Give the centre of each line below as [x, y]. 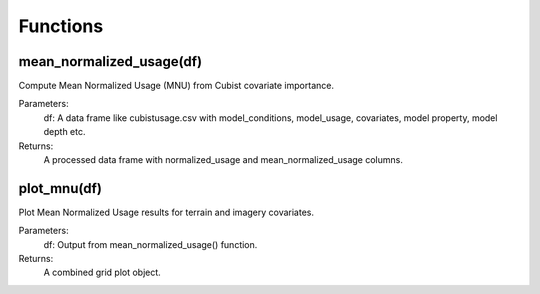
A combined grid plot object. [102, 272]
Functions [61, 26]
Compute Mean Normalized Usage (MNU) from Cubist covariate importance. [176, 86]
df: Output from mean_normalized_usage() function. [150, 244]
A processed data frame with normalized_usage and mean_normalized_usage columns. [223, 160]
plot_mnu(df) [60, 188]
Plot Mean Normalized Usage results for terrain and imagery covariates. [166, 212]
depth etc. [64, 132]
